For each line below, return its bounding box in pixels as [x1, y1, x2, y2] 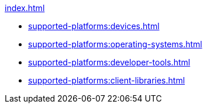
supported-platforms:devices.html [28, 21, 160, 31]
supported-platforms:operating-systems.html [28, 39, 202, 49]
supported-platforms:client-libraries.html [28, 75, 185, 85]
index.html [5, 3, 45, 13]
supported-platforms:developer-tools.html [28, 57, 191, 67]
